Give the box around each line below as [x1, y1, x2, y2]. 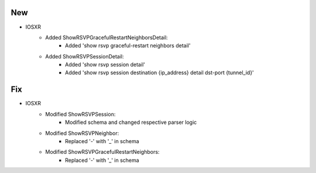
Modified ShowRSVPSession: [45, 110, 116, 117]
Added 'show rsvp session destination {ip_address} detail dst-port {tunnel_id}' [65, 69, 254, 76]
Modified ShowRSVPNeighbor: [45, 129, 119, 137]
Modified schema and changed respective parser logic [65, 119, 197, 126]
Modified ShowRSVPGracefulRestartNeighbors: [45, 148, 160, 155]
